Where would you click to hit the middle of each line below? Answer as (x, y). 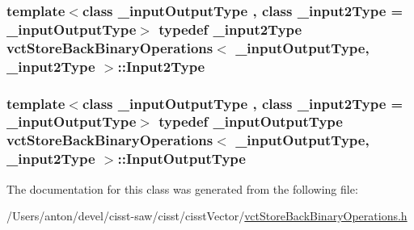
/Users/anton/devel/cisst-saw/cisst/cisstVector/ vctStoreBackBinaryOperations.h (207, 216)
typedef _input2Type (230, 29)
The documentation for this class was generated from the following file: (182, 188)
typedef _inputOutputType (251, 121)
